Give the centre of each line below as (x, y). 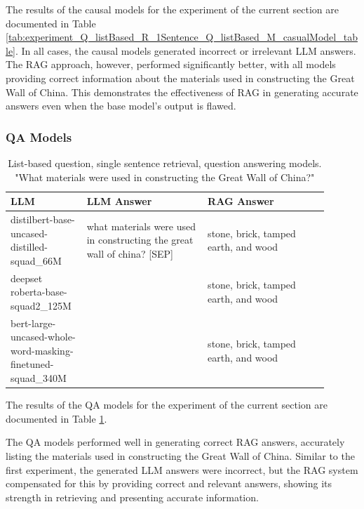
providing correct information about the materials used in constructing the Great (180, 78)
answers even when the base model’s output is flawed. (121, 106)
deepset (27, 278)
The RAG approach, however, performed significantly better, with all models (171, 64)
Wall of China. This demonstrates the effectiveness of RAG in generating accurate (182, 92)
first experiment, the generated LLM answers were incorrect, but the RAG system (182, 469)
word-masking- (42, 350)
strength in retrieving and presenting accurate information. (132, 497)
